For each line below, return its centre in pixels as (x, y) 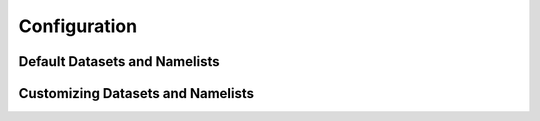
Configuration (78, 26)
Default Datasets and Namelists (119, 61)
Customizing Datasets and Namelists (136, 93)
